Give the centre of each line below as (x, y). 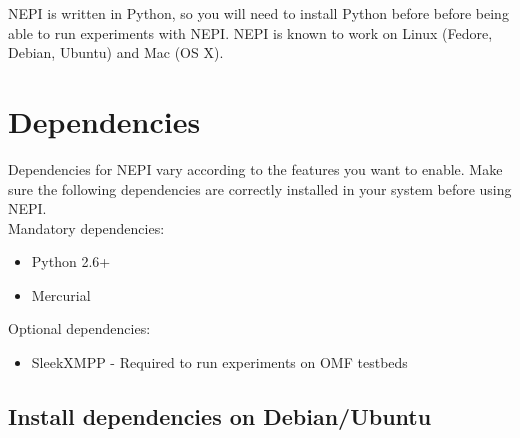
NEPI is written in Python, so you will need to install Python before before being (258, 13)
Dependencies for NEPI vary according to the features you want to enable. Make (255, 168)
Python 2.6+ (71, 261)
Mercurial (61, 294)
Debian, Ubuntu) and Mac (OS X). (116, 52)
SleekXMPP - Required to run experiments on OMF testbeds (219, 362)
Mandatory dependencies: (86, 227)
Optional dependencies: (79, 328)
